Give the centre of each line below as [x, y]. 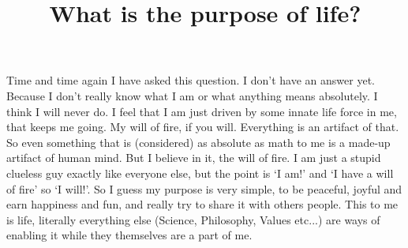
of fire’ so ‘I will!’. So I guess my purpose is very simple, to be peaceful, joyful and [204, 188]
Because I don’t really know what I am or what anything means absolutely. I [192, 95]
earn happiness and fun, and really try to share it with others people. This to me [202, 204]
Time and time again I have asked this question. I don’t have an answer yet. [191, 80]
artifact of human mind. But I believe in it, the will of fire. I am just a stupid [194, 158]
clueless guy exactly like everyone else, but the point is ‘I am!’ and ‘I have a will [200, 173]
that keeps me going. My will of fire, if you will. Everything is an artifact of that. [203, 127]
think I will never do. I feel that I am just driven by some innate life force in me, [202, 111]
